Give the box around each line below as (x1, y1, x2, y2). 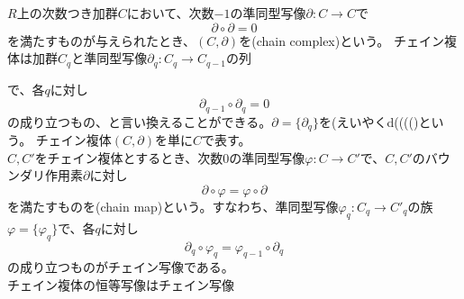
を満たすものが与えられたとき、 (7, 31, 196, 50)
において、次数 (126, 4, 214, 22)
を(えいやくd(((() (319, 112, 419, 131)
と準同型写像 (71, 49, 148, 68)
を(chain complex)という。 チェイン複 (239, 31, 458, 50)
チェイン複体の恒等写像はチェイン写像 (7, 275, 234, 294)
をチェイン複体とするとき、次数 (34, 148, 223, 167)
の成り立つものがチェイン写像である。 (7, 258, 234, 276)
